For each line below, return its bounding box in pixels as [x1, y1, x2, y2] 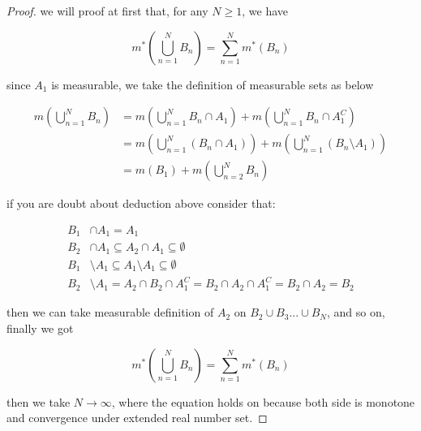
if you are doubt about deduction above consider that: [6, 195, 276, 212]
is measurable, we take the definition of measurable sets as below [51, 75, 374, 93]
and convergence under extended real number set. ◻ [6, 409, 268, 426]
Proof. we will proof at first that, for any [6, 2, 208, 19]
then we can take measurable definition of [6, 304, 214, 321]
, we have [242, 2, 288, 19]
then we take [6, 393, 71, 410]
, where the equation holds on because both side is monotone [111, 393, 415, 410]
